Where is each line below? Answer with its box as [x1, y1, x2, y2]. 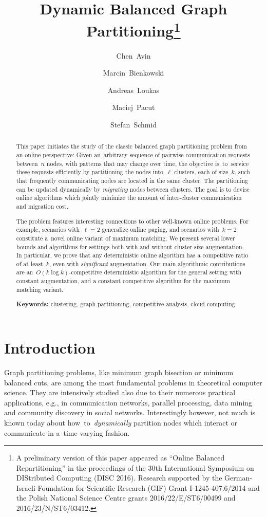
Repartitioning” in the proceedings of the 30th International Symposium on [16, 462, 254, 473]
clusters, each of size [174, 168, 228, 176]
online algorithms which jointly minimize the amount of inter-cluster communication [16, 193, 242, 202]
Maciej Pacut [112, 102, 155, 113]
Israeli [16, 482, 35, 493]
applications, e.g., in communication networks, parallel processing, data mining [4, 397, 253, 408]
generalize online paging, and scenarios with [102, 225, 219, 234]
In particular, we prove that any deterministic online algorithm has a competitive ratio [16, 251, 249, 260]
